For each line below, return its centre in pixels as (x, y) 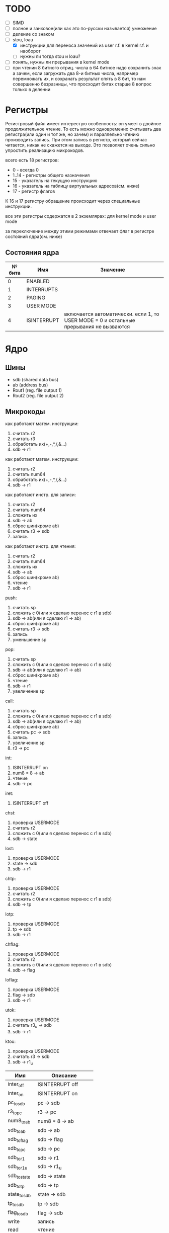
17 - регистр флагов (34, 191)
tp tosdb (16, 1204)
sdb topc (17, 1148)
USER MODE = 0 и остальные (100, 320)
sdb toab (17, 1130)
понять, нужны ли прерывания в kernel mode (61, 62)
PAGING (36, 298)
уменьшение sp (29, 640)
